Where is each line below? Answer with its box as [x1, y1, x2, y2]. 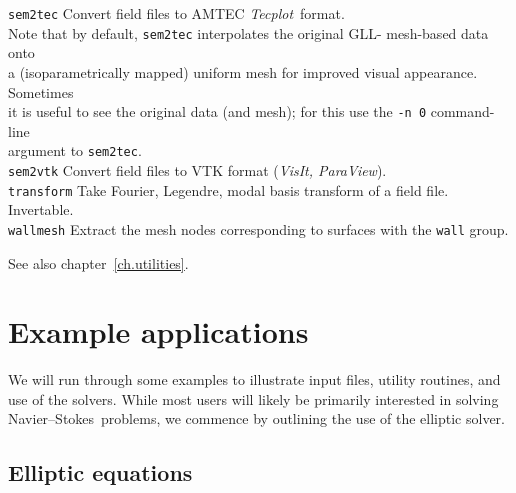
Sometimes [8, 81, 74, 102]
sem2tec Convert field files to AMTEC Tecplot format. [8, 3, 345, 23]
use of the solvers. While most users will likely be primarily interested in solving [8, 388, 499, 409]
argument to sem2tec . [8, 140, 142, 161]
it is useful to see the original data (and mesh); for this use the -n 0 [8, 101, 427, 122]
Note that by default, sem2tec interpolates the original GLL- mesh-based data [8, 22, 489, 43]
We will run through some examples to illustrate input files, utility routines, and [8, 369, 501, 390]
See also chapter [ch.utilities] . [8, 252, 189, 273]
